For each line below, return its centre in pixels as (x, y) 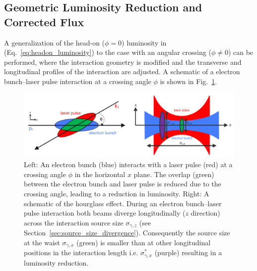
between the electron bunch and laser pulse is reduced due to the (123, 184)
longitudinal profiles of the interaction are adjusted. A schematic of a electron (122, 71)
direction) (205, 213)
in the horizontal (100, 174)
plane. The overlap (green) (174, 174)
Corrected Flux (44, 22)
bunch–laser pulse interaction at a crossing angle (78, 81)
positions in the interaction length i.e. (81, 252)
